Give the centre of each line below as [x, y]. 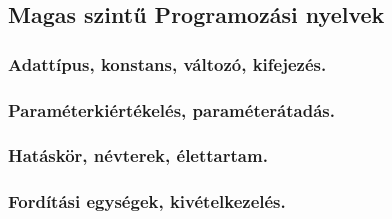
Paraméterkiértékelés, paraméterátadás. [171, 109]
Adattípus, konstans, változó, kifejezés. [167, 63]
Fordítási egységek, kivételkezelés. [147, 201]
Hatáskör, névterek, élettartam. [138, 155]
